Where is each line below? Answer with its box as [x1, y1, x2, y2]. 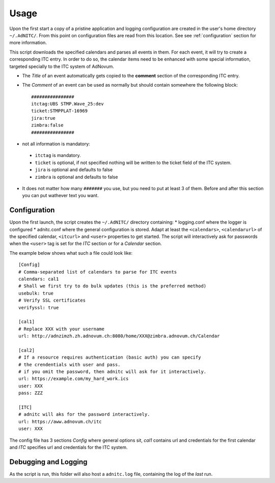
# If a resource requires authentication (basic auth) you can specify [18, 355, 201, 360]
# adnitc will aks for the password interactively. [18, 412, 150, 417]
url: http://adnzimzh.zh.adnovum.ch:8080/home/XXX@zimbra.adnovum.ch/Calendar [18, 333, 220, 339]
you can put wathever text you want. [22, 193, 99, 199]
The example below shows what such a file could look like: [9, 250, 132, 256]
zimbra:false [31, 122, 64, 128]
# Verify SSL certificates [18, 298, 86, 303]
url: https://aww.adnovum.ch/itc [18, 418, 102, 424]
